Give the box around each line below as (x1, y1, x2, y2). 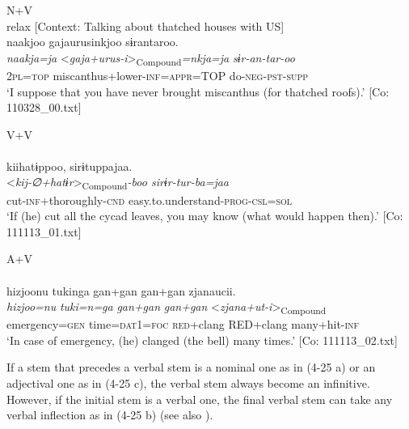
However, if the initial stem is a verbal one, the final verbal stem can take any (6, 390, 393, 407)
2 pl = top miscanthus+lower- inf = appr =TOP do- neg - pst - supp (6, 66, 309, 83)
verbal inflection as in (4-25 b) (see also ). (6, 406, 213, 423)
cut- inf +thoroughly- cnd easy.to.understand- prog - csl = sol (6, 191, 293, 208)
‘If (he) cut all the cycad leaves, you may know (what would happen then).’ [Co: (6, 207, 403, 224)
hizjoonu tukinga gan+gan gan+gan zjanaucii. (6, 282, 236, 299)
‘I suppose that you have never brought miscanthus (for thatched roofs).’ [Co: (6, 83, 390, 100)
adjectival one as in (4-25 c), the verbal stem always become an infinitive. (6, 375, 370, 392)
